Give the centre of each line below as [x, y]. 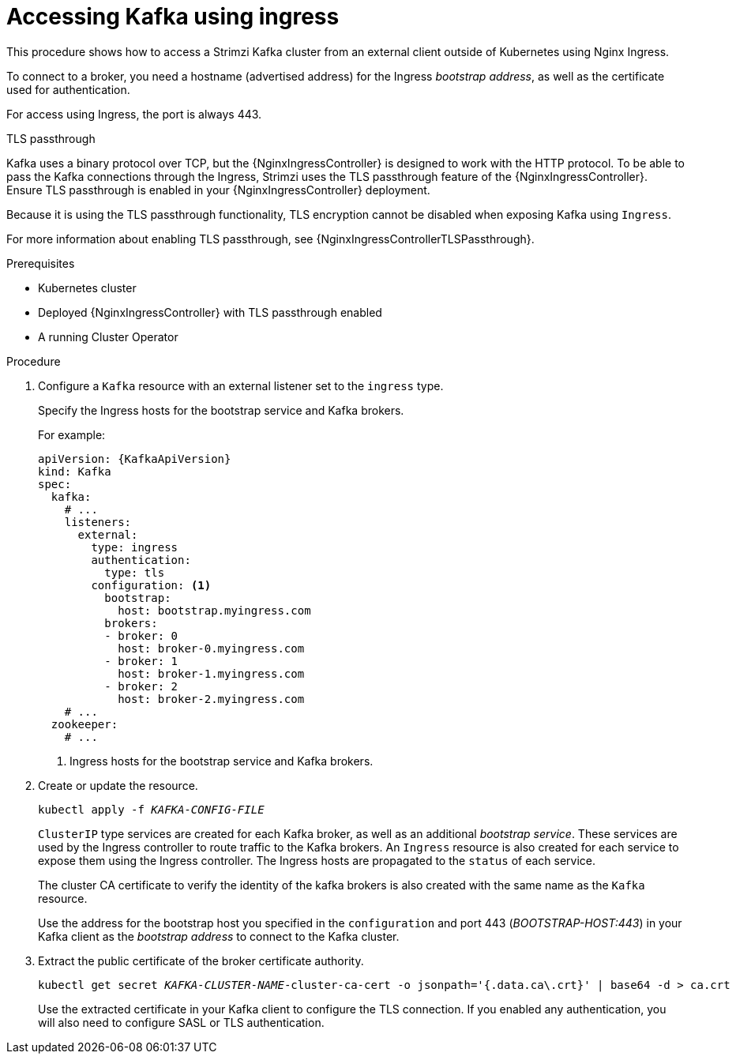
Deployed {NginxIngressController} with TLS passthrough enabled [210, 312]
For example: [72, 434]
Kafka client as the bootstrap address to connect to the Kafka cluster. [219, 936]
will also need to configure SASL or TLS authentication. [181, 1022]
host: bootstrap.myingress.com [214, 610]
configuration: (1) [151, 585]
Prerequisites [41, 263]
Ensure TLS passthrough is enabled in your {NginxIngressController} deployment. [218, 190]
